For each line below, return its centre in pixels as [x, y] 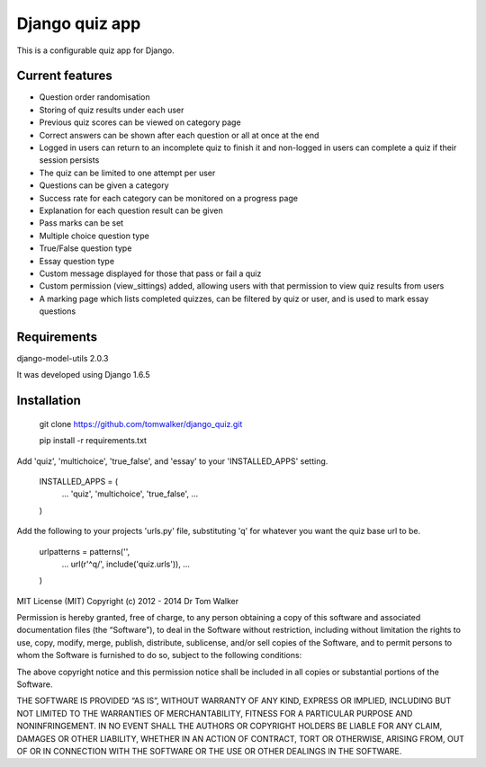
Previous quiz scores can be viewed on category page [140, 122]
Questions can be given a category [104, 185]
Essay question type [77, 261]
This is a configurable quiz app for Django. [95, 50]
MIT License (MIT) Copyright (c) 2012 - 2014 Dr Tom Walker [127, 601]
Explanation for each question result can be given [131, 210]
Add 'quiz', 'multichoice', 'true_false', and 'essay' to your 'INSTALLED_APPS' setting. [172, 461]
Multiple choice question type [94, 236]
